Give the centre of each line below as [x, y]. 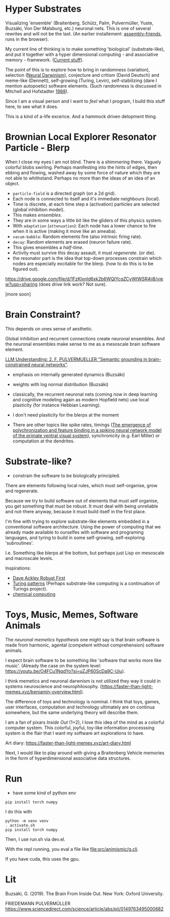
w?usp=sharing [22, 284]
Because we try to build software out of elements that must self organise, [82, 500]
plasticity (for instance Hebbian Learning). [57, 405]
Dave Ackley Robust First [39, 578]
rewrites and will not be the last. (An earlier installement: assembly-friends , [84, 34]
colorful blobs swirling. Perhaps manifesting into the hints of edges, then [81, 167]
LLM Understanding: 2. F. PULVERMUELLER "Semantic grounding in [76, 359]
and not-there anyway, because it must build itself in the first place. [76, 511]
